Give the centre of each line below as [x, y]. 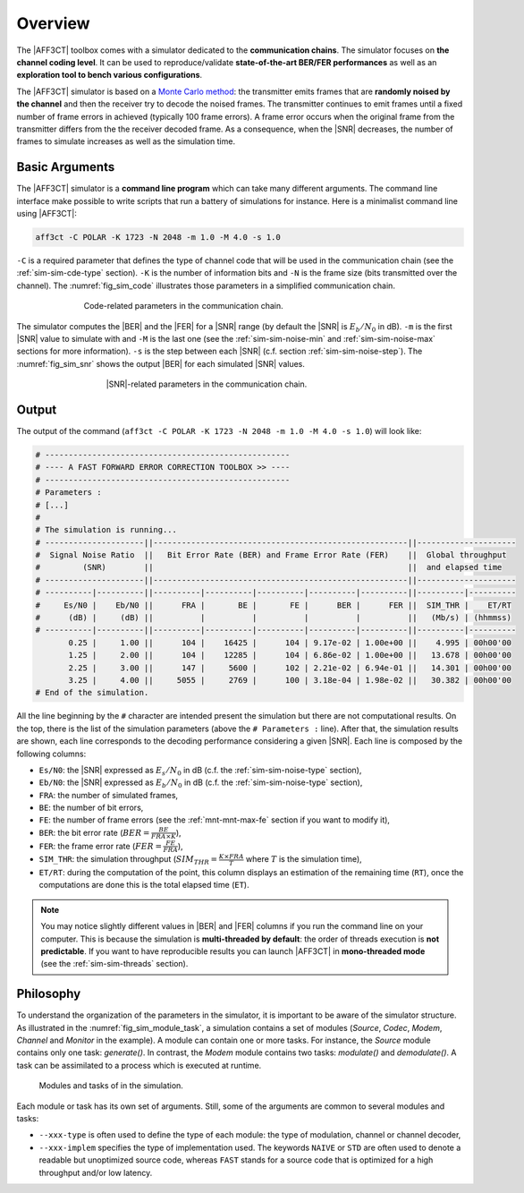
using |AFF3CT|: [47, 213]
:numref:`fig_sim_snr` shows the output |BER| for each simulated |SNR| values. [161, 363]
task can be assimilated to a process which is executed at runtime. [139, 1065]
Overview [53, 23]
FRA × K [163, 837]
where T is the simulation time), [304, 859]
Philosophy [49, 994]
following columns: [51, 754]
